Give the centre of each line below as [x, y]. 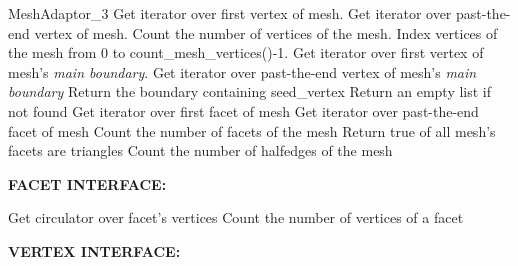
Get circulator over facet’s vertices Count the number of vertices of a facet [236, 217]
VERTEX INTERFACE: [94, 250]
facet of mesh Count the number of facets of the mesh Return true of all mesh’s [252, 130]
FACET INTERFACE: [87, 183]
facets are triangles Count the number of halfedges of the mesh [200, 150]
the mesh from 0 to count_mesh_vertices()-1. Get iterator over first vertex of [246, 52]
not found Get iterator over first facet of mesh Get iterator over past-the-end [243, 110]
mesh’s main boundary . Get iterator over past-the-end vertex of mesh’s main [242, 71]
